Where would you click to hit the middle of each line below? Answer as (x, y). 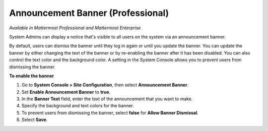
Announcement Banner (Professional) (89, 13)
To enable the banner (32, 76)
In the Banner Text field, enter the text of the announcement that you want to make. (107, 99)
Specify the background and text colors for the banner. (78, 106)
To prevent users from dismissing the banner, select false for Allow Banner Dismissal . (110, 113)
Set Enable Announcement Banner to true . (66, 92)
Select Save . (34, 120)
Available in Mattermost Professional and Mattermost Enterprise (75, 28)
